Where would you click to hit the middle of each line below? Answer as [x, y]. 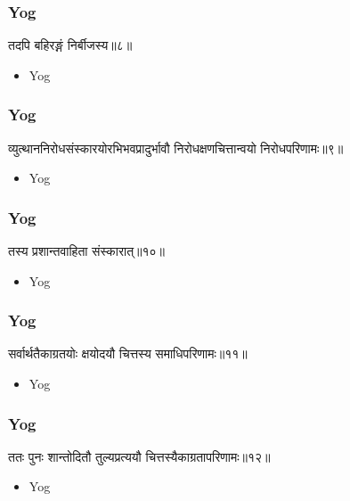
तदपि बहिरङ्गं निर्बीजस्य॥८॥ [70, 45]
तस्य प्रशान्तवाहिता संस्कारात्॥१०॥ [87, 251]
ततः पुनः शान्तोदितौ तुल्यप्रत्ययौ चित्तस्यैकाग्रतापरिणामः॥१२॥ [139, 456]
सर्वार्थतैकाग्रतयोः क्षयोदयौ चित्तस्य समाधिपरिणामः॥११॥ [128, 353]
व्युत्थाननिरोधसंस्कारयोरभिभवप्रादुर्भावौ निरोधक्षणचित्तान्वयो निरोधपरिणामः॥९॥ [176, 148]
